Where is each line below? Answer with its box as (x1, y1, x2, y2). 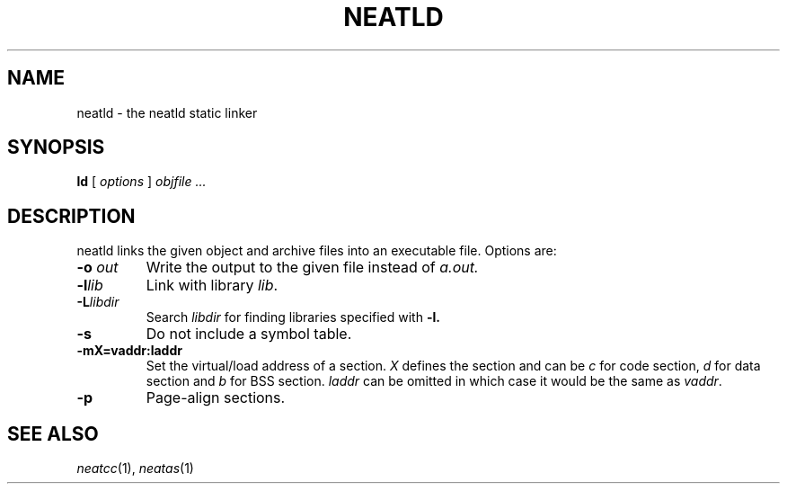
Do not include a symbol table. (146, 325, 352, 344)
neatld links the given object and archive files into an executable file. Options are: (76, 243, 557, 259)
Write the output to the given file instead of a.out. (146, 258, 479, 277)
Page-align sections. (146, 388, 286, 407)
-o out (76, 258, 119, 277)
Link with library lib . (146, 276, 279, 295)
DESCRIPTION (7, 204, 136, 228)
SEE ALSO (7, 422, 99, 445)
